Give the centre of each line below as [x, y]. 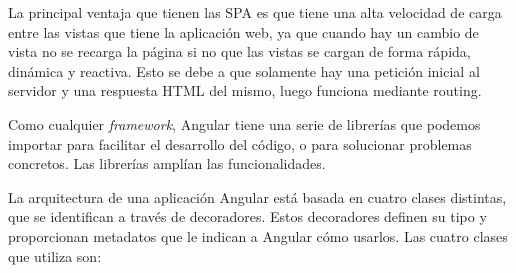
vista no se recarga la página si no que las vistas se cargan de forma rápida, [239, 51]
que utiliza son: [55, 255]
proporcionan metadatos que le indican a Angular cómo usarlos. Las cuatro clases [258, 235]
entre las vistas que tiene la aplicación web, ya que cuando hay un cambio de [243, 31]
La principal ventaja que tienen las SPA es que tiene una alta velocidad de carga [255, 12]
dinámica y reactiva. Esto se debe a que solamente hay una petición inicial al [244, 70]
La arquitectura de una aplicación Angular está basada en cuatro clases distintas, [257, 196]
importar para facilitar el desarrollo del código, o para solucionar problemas [240, 143]
